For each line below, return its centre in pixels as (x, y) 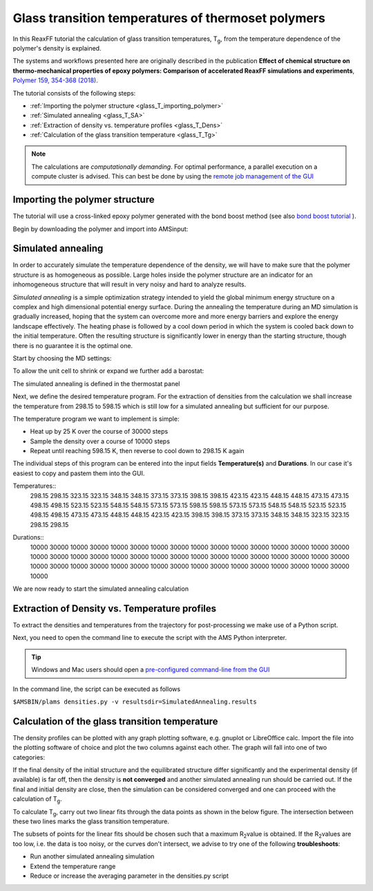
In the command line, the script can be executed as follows (97, 689)
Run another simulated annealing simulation (92, 856)
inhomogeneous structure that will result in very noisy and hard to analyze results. (130, 284)
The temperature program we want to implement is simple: (96, 419)
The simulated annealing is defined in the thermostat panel (96, 383)
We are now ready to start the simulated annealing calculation (101, 589)
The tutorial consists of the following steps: (74, 93)
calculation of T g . (37, 800)
